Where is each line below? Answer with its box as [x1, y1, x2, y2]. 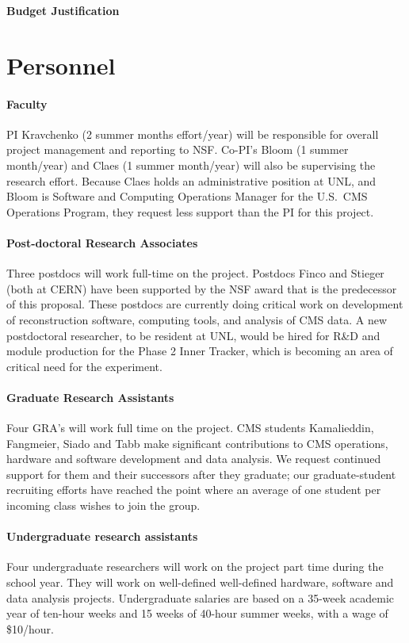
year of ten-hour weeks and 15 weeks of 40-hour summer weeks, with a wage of [6, 605, 388, 622]
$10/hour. [6, 620, 54, 637]
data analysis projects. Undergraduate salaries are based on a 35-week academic [6, 589, 395, 606]
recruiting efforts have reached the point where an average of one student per [6, 481, 381, 498]
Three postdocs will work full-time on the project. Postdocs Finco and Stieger [6, 265, 384, 281]
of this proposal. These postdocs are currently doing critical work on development [6, 296, 403, 312]
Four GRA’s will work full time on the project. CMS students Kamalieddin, [6, 419, 374, 436]
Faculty [6, 95, 48, 112]
